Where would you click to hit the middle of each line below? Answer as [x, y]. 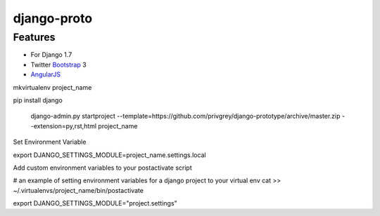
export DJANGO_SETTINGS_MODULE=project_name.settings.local [110, 155]
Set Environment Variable [50, 142]
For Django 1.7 [51, 55]
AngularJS [46, 74]
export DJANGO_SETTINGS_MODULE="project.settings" [95, 203]
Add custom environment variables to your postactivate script [103, 168]
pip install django [38, 100]
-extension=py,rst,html [64, 126]
